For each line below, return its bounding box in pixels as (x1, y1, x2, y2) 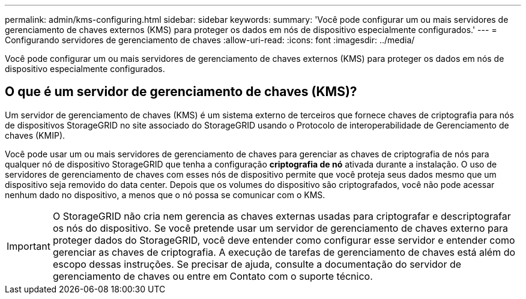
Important (7, 240, 50, 252)
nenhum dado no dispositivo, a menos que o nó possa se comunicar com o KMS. (5, 189, 325, 200)
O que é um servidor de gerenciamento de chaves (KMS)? (5, 84, 357, 100)
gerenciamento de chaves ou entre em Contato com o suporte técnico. (52, 270, 373, 282)
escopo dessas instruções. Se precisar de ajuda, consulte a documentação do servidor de (52, 258, 462, 270)
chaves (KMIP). (5, 130, 65, 140)
